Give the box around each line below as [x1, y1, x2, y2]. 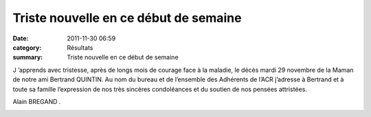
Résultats [67, 43, 93, 51]
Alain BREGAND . [12, 97, 61, 105]
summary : [12, 53, 43, 62]
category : [12, 43, 42, 51]
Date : [12, 34, 29, 42]
